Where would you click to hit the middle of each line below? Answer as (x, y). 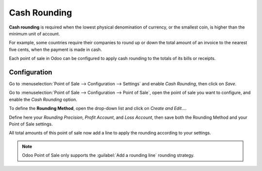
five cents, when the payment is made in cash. (55, 49)
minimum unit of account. (34, 33)
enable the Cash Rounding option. (43, 99)
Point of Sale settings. (31, 124)
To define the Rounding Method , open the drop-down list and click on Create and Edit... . (98, 109)
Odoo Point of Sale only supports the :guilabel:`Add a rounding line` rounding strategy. (108, 155)
